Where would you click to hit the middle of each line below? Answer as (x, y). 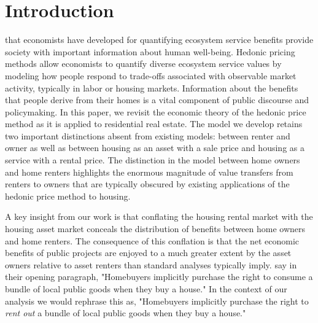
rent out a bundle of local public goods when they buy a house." (126, 313)
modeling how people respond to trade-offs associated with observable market (151, 75)
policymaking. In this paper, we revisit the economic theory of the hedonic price (156, 111)
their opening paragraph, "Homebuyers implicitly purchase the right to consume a (159, 277)
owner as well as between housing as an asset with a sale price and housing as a (155, 148)
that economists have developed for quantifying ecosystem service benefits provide (159, 40)
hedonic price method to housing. (68, 196)
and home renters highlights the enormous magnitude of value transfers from (149, 172)
